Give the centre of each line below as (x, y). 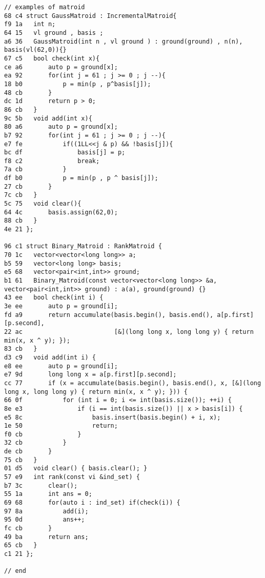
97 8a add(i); (46, 511)
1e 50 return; (61, 426)
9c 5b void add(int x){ (48, 118)
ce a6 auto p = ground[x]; (61, 67)
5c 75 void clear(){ (43, 204)
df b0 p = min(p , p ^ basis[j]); (81, 178)
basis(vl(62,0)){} (35, 50)
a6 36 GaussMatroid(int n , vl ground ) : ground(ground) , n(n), (124, 41)
